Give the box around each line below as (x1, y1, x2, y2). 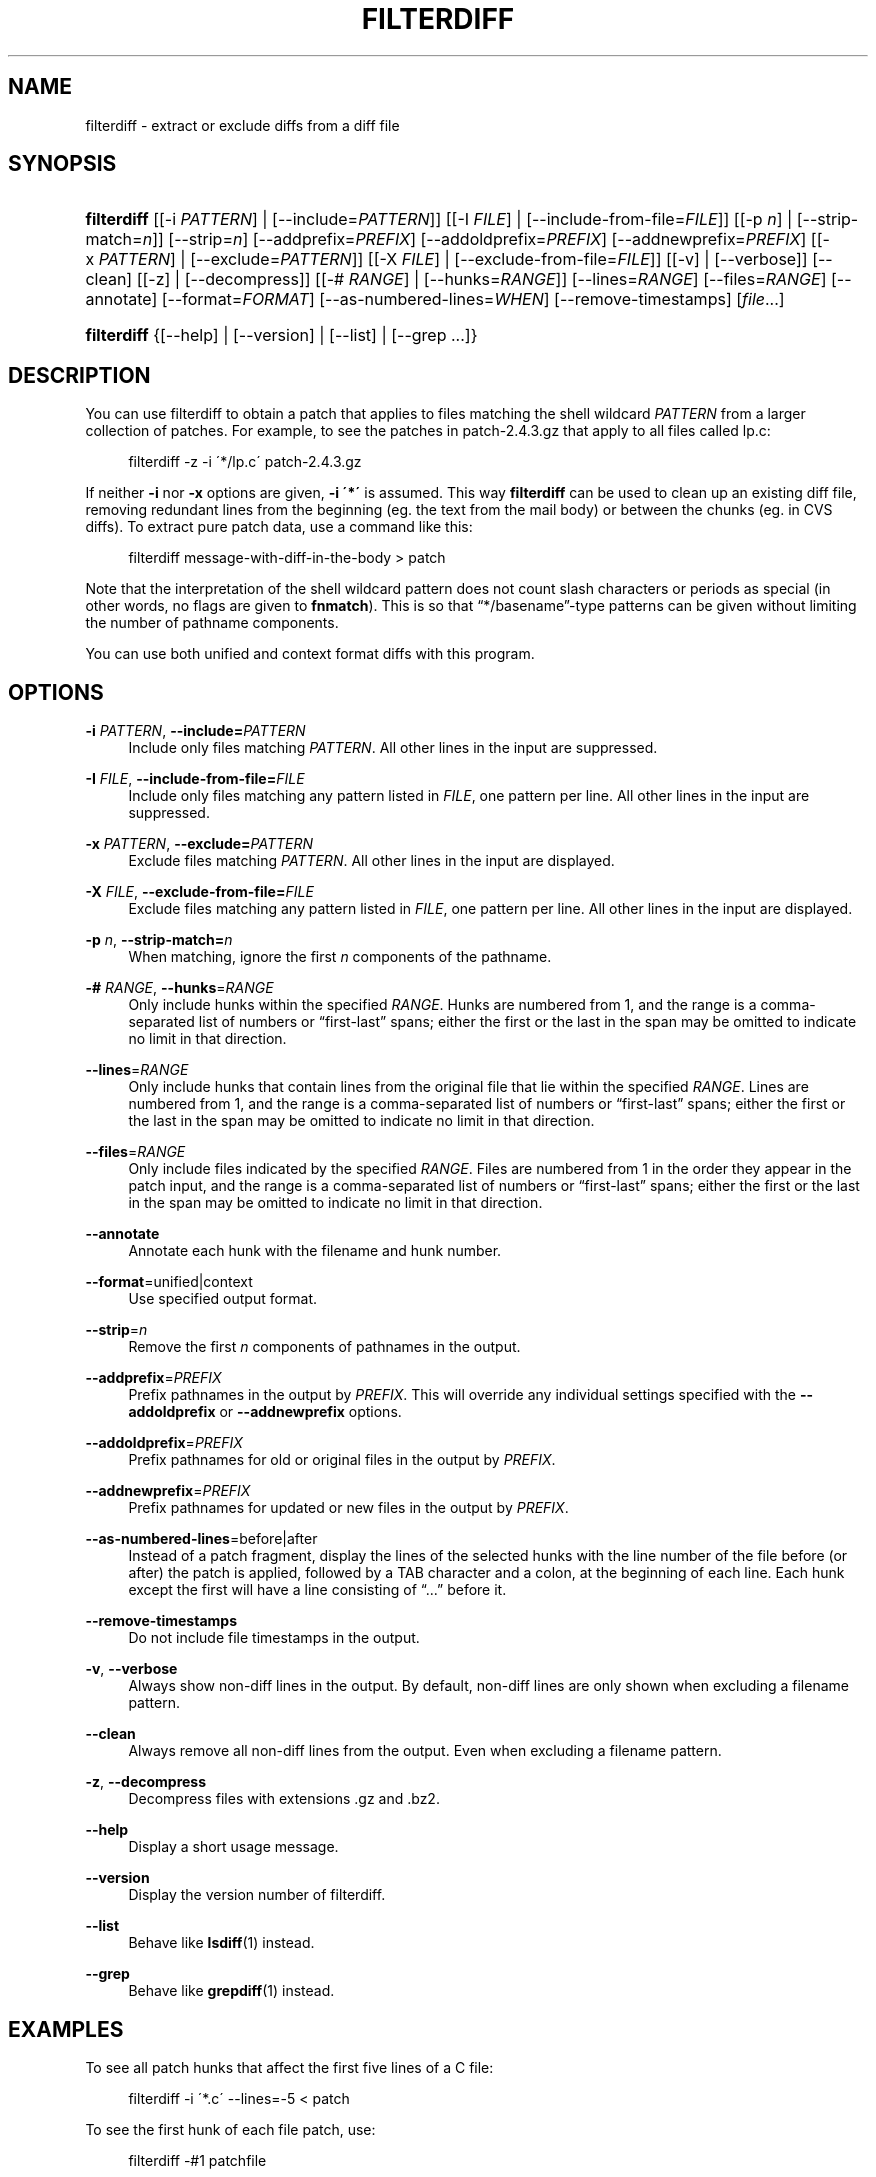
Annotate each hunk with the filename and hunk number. (128, 1242, 502, 1260)
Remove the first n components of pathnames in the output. (128, 1338, 521, 1356)
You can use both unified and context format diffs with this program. (85, 645, 535, 663)
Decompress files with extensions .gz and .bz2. (128, 1790, 440, 1808)
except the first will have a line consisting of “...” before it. (128, 1581, 507, 1599)
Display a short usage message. (128, 1838, 339, 1856)
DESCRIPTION (8, 362, 151, 388)
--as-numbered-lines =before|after (85, 1530, 318, 1548)
